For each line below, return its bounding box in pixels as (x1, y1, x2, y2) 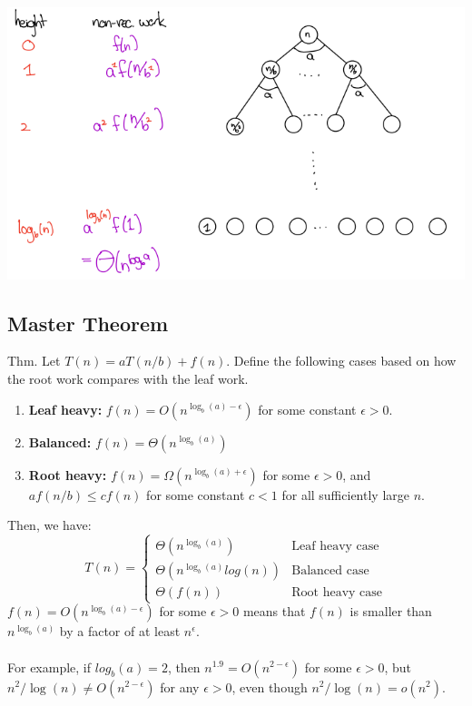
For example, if (7, 657, 92, 676)
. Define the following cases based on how (226, 351, 457, 370)
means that (242, 602, 306, 621)
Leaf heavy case (291, 540, 379, 554)
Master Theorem (7, 309, 169, 337)
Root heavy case (291, 586, 383, 600)
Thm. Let (7, 351, 61, 370)
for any (160, 677, 200, 696)
